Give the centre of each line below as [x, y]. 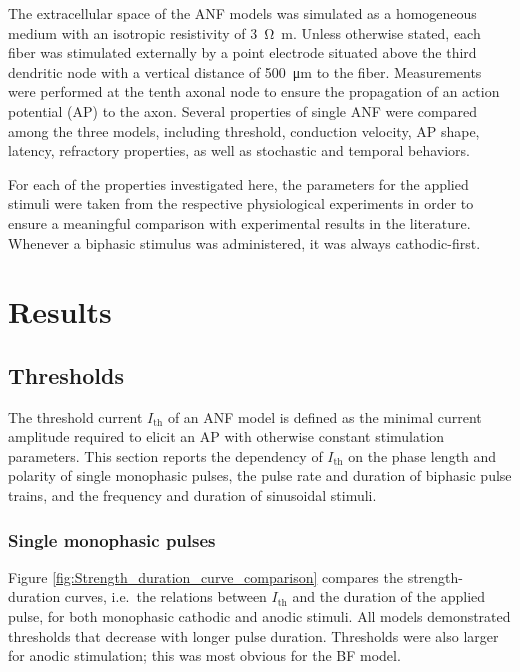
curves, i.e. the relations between [165, 596]
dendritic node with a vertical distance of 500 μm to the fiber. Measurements [245, 71]
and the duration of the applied [389, 596]
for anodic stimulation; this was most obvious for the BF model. [204, 655]
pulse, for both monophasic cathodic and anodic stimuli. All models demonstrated [259, 616]
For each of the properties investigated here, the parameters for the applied [238, 183]
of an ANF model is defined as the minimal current [324, 416]
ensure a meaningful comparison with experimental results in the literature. [239, 222]
